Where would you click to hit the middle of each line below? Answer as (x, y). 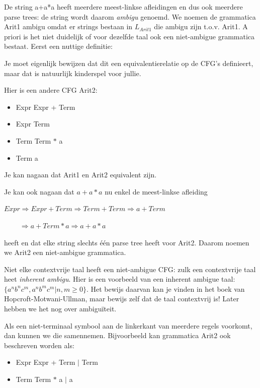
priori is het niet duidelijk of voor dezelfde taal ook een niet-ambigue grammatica (129, 36)
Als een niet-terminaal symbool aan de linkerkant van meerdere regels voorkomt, (128, 325)
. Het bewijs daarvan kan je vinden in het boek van (165, 288)
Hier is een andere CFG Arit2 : (51, 90)
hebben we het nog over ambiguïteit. (60, 309)
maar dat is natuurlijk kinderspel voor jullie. (73, 73)
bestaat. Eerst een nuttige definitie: (58, 46)
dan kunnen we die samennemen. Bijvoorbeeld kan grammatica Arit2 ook (117, 335)
